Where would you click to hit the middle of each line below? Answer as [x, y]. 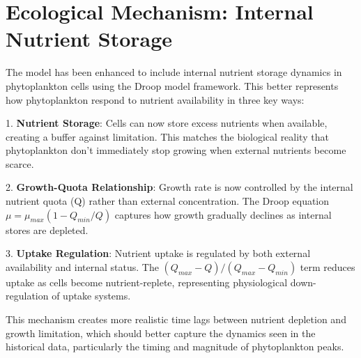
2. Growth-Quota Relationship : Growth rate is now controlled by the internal [179, 187]
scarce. [20, 163]
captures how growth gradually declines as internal [223, 214]
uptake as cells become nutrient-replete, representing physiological [147, 282]
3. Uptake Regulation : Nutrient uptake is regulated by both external [158, 253]
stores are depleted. [47, 229]
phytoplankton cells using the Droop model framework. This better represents [172, 85]
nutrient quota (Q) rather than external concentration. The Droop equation [168, 201]
